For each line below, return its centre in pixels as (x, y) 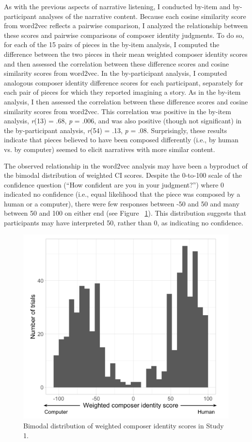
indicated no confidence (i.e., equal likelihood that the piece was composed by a (122, 194)
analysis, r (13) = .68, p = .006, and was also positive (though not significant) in (123, 121)
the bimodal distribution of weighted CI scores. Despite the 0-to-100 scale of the (123, 175)
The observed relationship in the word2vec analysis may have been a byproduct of (126, 165)
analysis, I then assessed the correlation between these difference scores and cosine (126, 101)
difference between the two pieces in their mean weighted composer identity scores (126, 54)
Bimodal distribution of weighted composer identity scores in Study (124, 425)
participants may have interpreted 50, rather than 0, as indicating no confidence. (124, 223)
